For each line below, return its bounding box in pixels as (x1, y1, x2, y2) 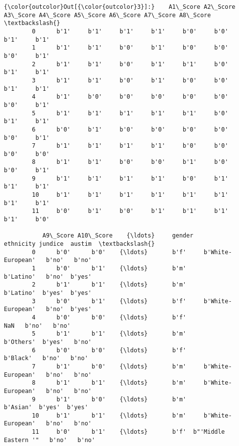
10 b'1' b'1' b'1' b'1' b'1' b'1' (32, 191, 229, 199)
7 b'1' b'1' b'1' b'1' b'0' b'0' (32, 142, 229, 150)
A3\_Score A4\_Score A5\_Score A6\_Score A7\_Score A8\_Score (4, 11, 211, 19)
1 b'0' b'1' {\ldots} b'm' (32, 265, 187, 272)
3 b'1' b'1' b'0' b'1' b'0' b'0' (32, 77, 229, 84)
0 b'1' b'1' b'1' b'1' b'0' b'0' (32, 27, 229, 35)
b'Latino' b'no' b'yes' (4, 273, 92, 280)
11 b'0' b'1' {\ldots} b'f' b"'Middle (32, 428, 225, 436)
